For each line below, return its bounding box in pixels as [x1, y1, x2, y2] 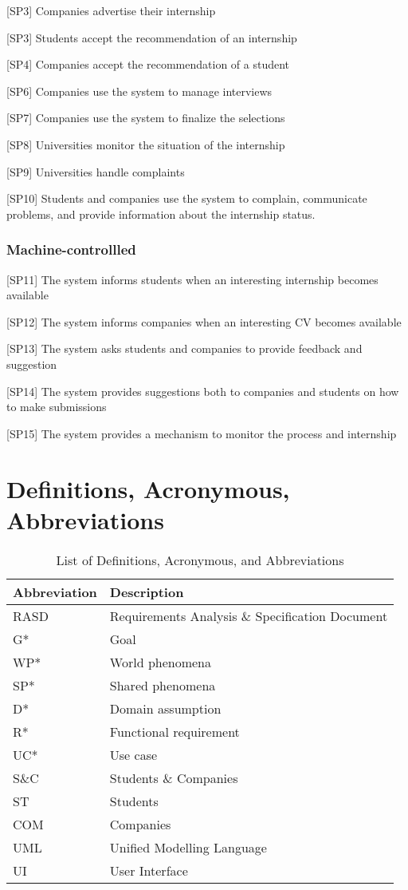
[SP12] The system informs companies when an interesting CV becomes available [6, 313, 402, 330]
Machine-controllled [6, 239, 136, 259]
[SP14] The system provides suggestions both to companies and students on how [6, 382, 399, 399]
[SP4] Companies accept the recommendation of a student [6, 56, 290, 73]
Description [109, 582, 184, 601]
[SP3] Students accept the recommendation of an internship [6, 29, 297, 45]
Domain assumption [109, 698, 222, 718]
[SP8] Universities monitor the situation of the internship [6, 136, 285, 152]
